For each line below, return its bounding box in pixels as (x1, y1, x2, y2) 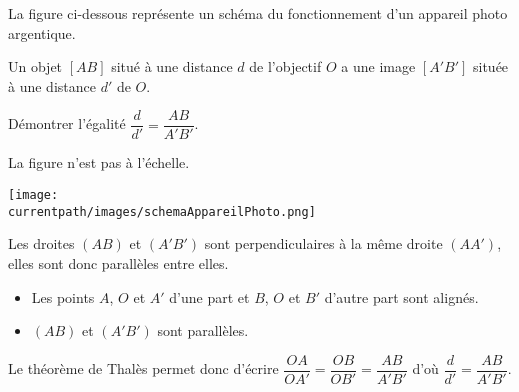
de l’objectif (249, 56, 322, 77)
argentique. (8, 22, 76, 43)
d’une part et (169, 286, 250, 307)
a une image (341, 56, 416, 77)
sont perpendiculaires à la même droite (204, 233, 443, 254)
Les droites (8, 233, 75, 254)
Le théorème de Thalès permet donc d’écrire (8, 358, 279, 379)
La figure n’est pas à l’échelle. (8, 152, 190, 173)
